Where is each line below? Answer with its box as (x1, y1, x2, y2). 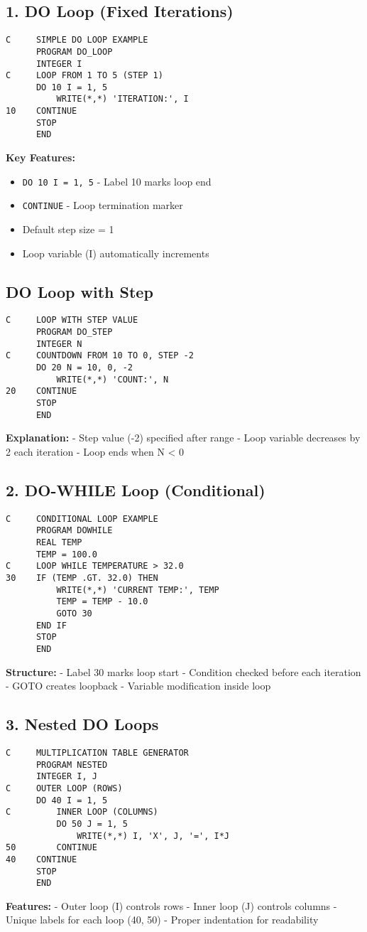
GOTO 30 (56, 608, 92, 618)
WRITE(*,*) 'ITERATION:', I (56, 94, 189, 105)
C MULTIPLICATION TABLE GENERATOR (6, 747, 189, 758)
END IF (35, 620, 67, 631)
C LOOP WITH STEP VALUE (6, 315, 138, 326)
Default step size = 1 (22, 222, 114, 237)
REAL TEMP (35, 537, 82, 548)
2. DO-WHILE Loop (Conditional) (6, 478, 265, 500)
